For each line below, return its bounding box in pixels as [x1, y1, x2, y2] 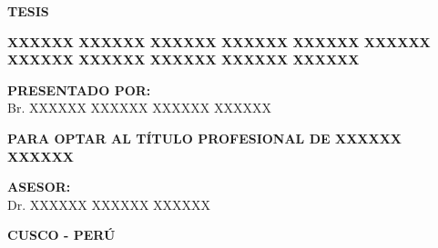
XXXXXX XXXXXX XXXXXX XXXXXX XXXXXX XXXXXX [7, 32, 431, 51]
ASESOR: [7, 177, 71, 196]
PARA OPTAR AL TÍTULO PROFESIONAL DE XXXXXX [7, 128, 402, 147]
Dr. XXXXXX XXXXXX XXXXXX [7, 194, 211, 213]
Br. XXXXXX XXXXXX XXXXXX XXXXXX [7, 98, 271, 117]
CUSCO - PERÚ [7, 225, 116, 244]
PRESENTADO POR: [7, 80, 151, 99]
